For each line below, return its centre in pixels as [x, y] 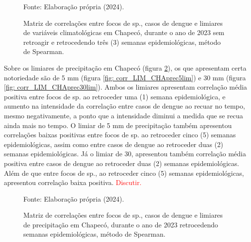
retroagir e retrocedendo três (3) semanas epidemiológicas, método [122, 42]
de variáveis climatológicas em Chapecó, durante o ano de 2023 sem [124, 32]
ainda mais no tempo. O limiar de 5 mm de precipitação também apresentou [118, 125]
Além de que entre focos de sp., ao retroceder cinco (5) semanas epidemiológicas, [124, 173]
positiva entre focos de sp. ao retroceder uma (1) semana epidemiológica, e [115, 96]
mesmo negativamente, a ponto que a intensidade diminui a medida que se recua [124, 115]
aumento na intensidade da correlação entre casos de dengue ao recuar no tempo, [125, 106]
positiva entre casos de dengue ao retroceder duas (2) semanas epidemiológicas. [122, 163]
